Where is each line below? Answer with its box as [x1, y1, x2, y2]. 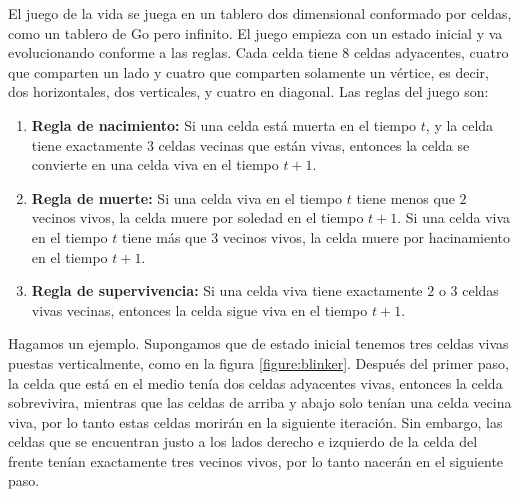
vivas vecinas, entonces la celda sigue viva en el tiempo [31, 299, 368, 320]
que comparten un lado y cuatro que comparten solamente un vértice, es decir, [8, 61, 489, 82]
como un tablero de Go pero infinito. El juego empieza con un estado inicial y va [8, 22, 503, 43]
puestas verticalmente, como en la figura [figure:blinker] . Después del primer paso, [8, 352, 509, 373]
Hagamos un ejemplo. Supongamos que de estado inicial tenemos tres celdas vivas [8, 333, 509, 354]
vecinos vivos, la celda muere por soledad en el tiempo [31, 207, 364, 228]
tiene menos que [356, 187, 455, 208]
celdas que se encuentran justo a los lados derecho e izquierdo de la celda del [8, 431, 478, 452]
